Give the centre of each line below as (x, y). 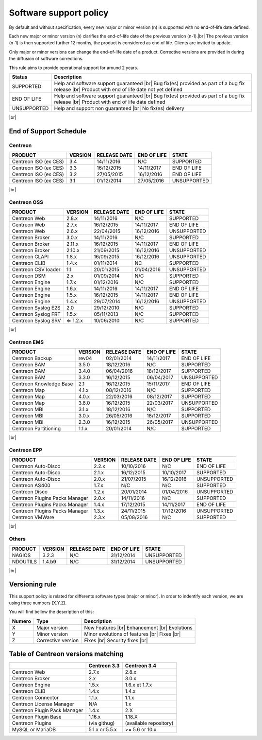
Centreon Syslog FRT (36, 314)
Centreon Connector (35, 698)
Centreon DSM (29, 276)
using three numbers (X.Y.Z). (38, 603)
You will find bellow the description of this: (51, 612)
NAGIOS (21, 555)
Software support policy (59, 13)
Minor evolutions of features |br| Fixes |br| (132, 634)
